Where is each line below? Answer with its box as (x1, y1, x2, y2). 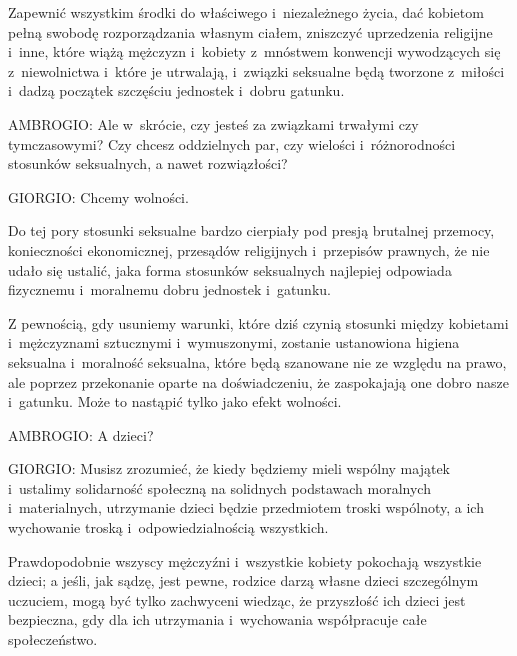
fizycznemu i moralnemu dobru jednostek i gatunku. (8, 279, 331, 300)
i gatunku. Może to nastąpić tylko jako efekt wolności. (8, 391, 342, 412)
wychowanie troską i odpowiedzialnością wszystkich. (8, 517, 329, 538)
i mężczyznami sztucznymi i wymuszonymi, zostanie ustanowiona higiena (8, 332, 460, 353)
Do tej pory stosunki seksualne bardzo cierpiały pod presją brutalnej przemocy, (8, 220, 495, 241)
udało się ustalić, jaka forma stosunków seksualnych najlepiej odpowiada (8, 259, 452, 280)
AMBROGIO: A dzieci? (8, 424, 154, 445)
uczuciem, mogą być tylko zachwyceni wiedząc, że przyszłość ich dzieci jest (8, 589, 466, 610)
